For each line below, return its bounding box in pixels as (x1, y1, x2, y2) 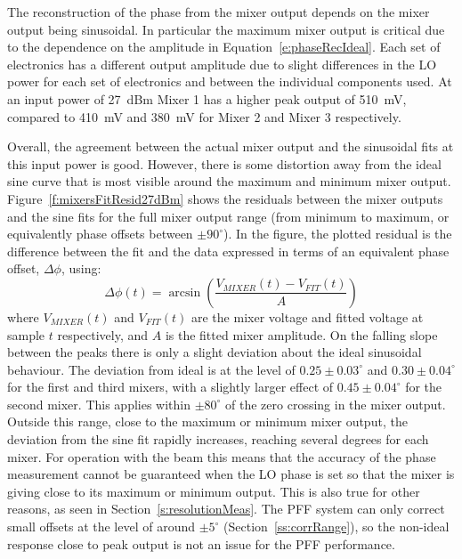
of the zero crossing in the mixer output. (225, 394, 446, 413)
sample (7, 325, 45, 344)
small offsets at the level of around (7, 517, 196, 536)
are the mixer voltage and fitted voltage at (191, 307, 424, 326)
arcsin (168, 286, 201, 299)
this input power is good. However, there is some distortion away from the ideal (7, 154, 442, 173)
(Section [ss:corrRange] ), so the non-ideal (223, 517, 450, 536)
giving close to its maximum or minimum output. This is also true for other (7, 482, 420, 500)
